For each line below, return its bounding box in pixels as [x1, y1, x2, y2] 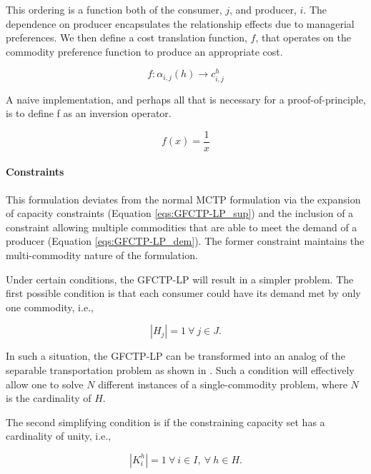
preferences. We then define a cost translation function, [6, 30, 247, 45]
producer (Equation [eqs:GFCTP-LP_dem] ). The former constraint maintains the [6, 233, 365, 248]
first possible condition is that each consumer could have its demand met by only [6, 286, 361, 301]
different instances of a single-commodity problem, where [98, 376, 347, 391]
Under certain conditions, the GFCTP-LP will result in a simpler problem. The [6, 271, 354, 286]
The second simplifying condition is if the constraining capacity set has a [6, 414, 325, 429]
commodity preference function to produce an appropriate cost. [6, 44, 283, 59]
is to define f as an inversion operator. [6, 106, 172, 121]
